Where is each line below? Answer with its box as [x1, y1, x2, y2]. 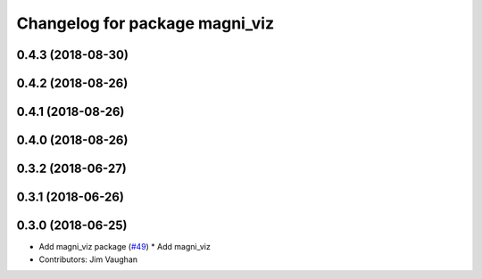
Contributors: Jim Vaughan [38, 254, 138, 265]
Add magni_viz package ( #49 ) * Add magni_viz [38, 242, 212, 252]
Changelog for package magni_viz [16, 13, 275, 33]
